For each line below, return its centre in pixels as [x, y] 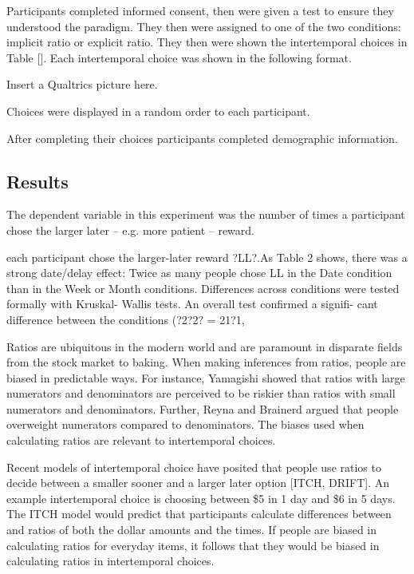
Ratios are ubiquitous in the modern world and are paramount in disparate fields [205, 346]
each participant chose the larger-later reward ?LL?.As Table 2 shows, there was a [207, 257]
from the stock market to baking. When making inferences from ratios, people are [206, 362]
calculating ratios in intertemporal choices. [110, 561]
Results [37, 181]
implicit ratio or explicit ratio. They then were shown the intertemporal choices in [207, 42]
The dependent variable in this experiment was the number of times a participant [206, 214]
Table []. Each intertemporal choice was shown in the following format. [179, 57]
